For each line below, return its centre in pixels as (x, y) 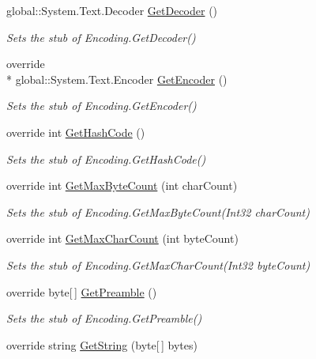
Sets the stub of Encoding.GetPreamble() (104, 318)
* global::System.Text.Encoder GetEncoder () (117, 79)
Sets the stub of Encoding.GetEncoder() (102, 106)
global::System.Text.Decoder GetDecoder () (112, 10)
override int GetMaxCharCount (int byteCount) (122, 238)
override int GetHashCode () (76, 132)
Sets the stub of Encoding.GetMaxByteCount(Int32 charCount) (158, 212)
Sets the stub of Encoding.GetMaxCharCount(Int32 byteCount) (158, 265)
